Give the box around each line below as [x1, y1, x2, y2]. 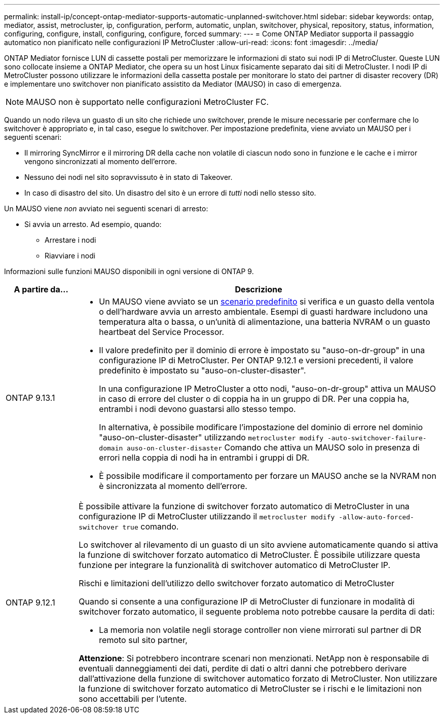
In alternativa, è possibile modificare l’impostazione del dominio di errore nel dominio [99, 422, 423, 432]
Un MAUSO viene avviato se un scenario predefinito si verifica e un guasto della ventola [99, 296, 434, 307]
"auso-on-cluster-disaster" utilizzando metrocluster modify [99, 432, 324, 442]
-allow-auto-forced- [339, 513, 414, 521]
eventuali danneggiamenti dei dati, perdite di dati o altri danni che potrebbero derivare [79, 663, 407, 673]
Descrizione [235, 284, 282, 294]
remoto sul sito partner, [99, 635, 188, 645]
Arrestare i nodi [45, 236, 96, 244]
